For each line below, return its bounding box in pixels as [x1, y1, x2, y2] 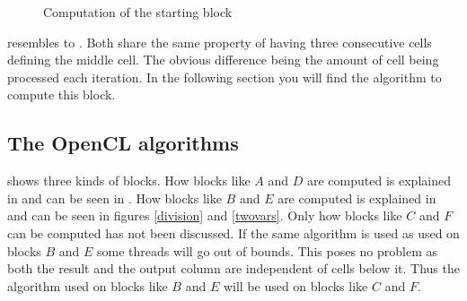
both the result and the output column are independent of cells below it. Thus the [7, 259, 460, 278]
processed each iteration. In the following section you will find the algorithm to [7, 67, 442, 86]
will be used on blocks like [223, 276, 368, 295]
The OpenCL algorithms [7, 129, 239, 157]
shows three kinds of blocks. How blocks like [7, 171, 251, 190]
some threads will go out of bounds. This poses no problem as [97, 241, 438, 260]
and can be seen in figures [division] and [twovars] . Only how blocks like [7, 206, 402, 225]
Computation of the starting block [43, 3, 233, 21]
